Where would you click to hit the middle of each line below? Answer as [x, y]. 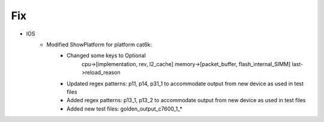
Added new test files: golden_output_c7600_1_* [125, 109]
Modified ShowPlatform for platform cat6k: [99, 44]
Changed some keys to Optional [106, 56]
